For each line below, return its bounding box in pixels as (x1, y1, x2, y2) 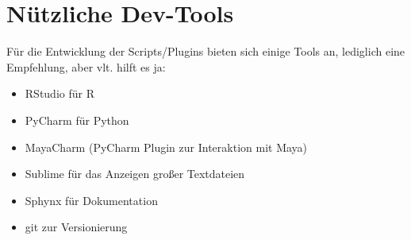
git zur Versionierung (25, 219, 128, 235)
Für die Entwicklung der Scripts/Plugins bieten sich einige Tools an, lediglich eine (6, 43, 405, 60)
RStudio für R (25, 85, 94, 102)
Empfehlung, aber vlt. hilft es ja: (6, 58, 166, 75)
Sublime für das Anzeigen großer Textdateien (25, 165, 245, 182)
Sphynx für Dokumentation (25, 192, 158, 208)
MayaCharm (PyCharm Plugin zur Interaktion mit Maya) (25, 138, 308, 155)
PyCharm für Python (25, 111, 129, 128)
